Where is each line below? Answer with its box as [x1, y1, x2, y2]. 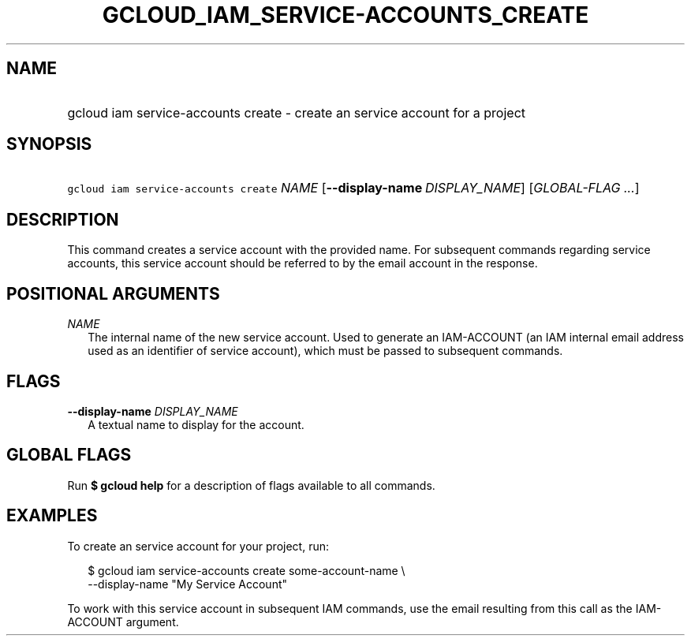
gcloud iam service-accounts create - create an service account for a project [67, 104, 525, 121]
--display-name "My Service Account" [88, 577, 288, 591]
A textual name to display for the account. [88, 417, 304, 431]
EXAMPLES [6, 506, 98, 526]
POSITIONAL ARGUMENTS [6, 283, 220, 304]
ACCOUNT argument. [67, 614, 179, 629]
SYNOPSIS [6, 134, 92, 155]
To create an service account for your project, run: [67, 539, 330, 553]
